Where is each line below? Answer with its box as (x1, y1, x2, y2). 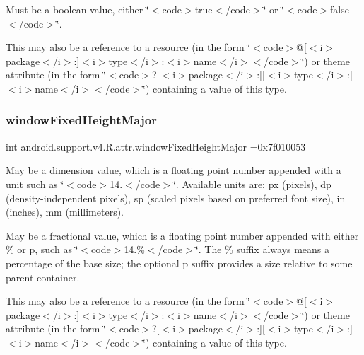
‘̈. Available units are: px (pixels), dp (172, 176, 331, 191)
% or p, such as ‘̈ (6, 242, 78, 257)
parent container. (6, 269, 80, 284)
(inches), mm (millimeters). (6, 204, 124, 219)
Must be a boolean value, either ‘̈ (6, 2, 149, 16)
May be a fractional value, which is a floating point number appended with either (6, 228, 359, 243)
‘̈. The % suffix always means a (195, 242, 330, 257)
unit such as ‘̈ (6, 176, 64, 191)
